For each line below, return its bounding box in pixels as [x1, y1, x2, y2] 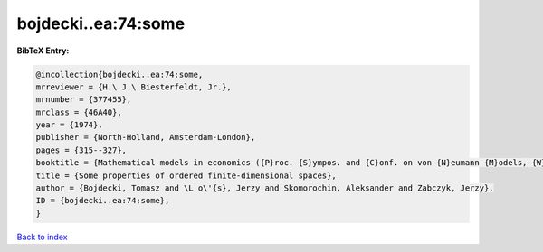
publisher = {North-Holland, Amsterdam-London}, [35, 132, 256, 143]
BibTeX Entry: [16, 45, 70, 56]
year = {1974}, [35, 120, 103, 130]
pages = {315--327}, [35, 145, 127, 155]
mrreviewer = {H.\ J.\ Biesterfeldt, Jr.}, [35, 81, 233, 92]
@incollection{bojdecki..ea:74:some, [35, 69, 204, 79]
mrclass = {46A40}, [35, 107, 122, 117]
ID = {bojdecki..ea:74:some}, [35, 195, 170, 206]
